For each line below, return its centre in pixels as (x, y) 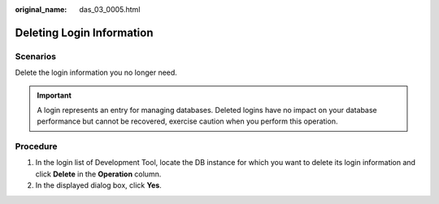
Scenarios (36, 56)
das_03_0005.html (110, 9)
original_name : (41, 9)
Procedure (36, 146)
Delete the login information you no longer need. (96, 72)
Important (54, 95)
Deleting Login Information (84, 33)
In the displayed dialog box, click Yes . (98, 185)
